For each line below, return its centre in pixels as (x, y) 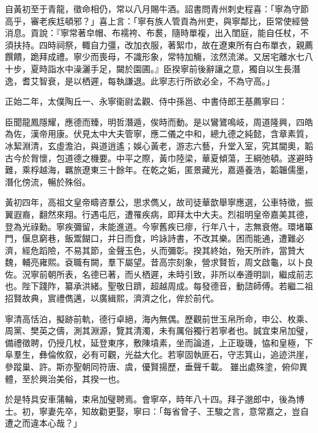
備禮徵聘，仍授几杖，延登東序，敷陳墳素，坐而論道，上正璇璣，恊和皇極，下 (159, 342)
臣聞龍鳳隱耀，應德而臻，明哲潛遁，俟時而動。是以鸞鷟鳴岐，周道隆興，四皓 (159, 121)
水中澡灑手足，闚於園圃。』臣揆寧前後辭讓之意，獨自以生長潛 (178, 68)
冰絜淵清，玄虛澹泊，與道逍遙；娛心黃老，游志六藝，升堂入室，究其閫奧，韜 (159, 145)
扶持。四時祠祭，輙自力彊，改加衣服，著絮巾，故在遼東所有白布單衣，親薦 (163, 44)
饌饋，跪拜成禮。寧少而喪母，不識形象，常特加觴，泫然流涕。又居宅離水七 (155, 57)
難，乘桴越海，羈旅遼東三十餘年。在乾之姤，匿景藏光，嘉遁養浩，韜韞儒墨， (159, 170)
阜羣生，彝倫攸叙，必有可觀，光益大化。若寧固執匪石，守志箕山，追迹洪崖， (159, 354)
